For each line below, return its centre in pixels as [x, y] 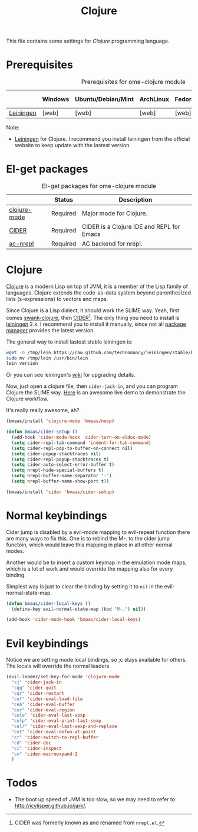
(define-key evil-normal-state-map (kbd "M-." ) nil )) [79, 609]
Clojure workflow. [27, 399]
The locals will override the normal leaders [58, 666]
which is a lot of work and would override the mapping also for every [90, 568]
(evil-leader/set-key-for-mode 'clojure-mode [63, 677]
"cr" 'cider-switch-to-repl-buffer [55, 737]
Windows [56, 99]
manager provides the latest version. [51, 330]
